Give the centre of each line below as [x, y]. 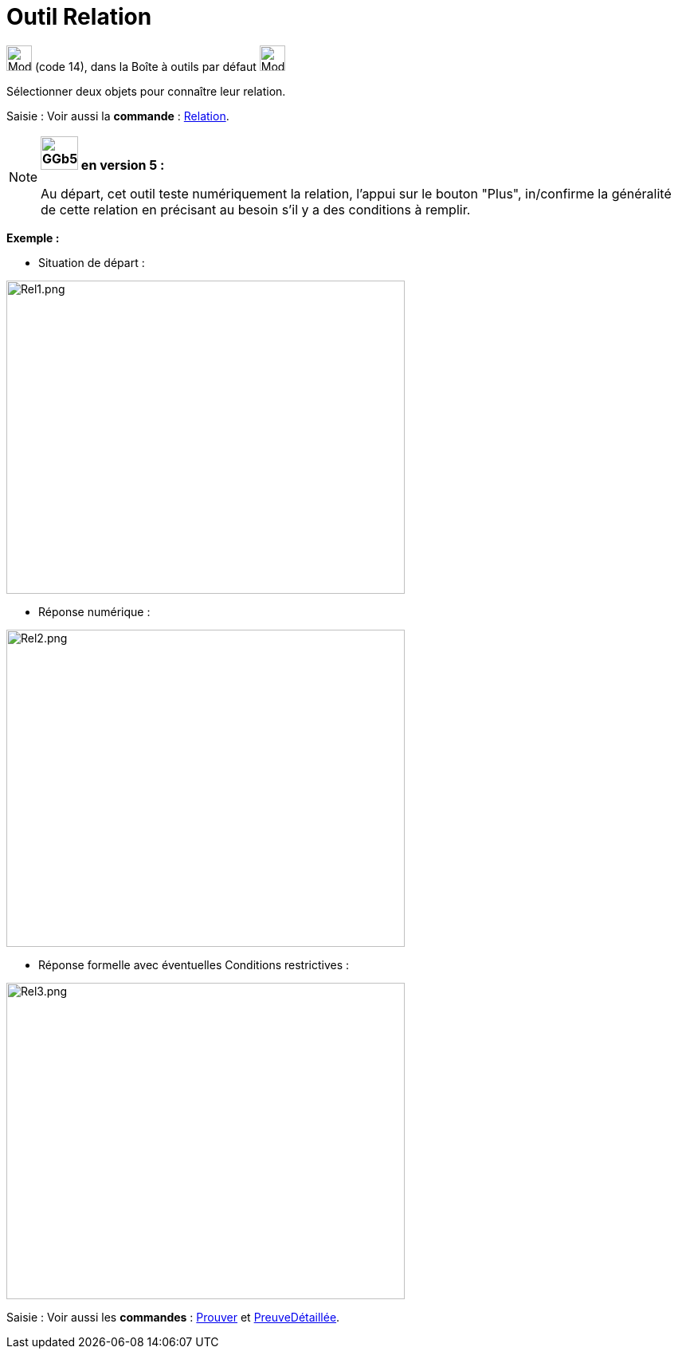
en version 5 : [123, 165]
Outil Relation [79, 17]
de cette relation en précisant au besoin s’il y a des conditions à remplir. [256, 209]
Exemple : [33, 238]
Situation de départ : [92, 262]
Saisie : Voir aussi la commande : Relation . [118, 116]
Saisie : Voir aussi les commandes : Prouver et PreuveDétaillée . [173, 1317]
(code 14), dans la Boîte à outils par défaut [145, 66]
